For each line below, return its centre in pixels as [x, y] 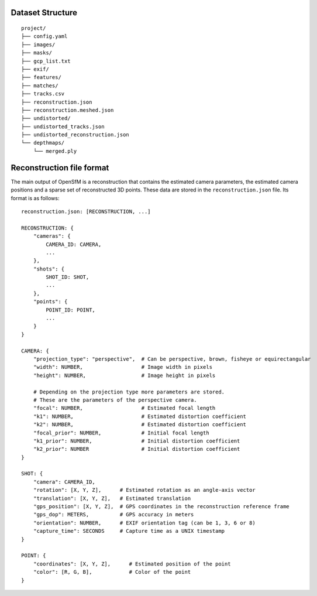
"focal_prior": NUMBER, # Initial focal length [121, 433]
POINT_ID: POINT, [71, 310]
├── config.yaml [44, 36]
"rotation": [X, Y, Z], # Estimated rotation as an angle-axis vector [144, 490]
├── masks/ [37, 53]
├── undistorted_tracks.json [63, 126]
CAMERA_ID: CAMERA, [74, 244]
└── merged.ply [55, 151]
